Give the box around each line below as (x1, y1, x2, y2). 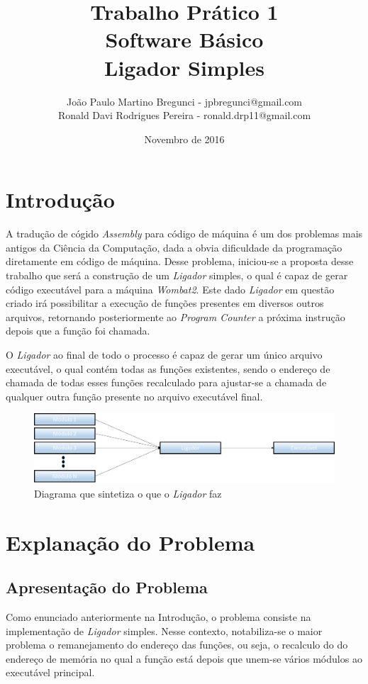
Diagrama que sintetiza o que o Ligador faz (34, 486, 222, 500)
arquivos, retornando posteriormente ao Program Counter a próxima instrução (6, 309, 345, 324)
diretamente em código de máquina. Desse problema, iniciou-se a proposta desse (6, 254, 354, 269)
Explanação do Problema (6, 527, 255, 556)
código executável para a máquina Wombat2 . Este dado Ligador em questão (6, 281, 335, 296)
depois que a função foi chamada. (6, 323, 150, 338)
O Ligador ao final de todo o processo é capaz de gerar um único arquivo (6, 347, 323, 361)
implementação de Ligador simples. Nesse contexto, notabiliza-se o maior (6, 623, 323, 638)
